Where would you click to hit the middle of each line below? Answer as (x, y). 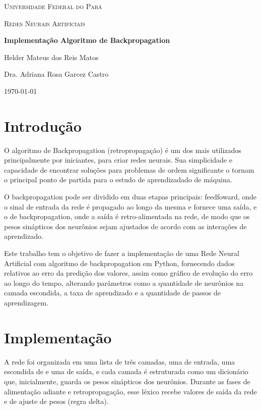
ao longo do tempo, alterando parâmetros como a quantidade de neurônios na (124, 283)
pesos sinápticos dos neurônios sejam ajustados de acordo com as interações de (125, 226)
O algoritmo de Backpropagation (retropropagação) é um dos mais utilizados (123, 150)
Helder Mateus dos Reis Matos (51, 57)
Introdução (43, 125)
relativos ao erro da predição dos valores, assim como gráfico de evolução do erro (128, 273)
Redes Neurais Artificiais (45, 23)
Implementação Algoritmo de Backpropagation (87, 40)
